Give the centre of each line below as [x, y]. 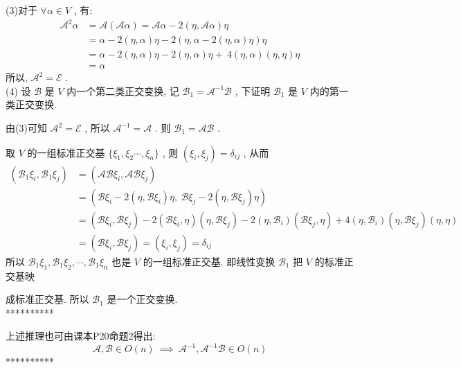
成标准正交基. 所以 [47, 299]
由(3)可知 [26, 128]
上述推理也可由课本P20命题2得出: [81, 336]
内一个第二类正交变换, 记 [123, 90]
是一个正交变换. [142, 299]
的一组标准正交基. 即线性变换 [209, 261]
